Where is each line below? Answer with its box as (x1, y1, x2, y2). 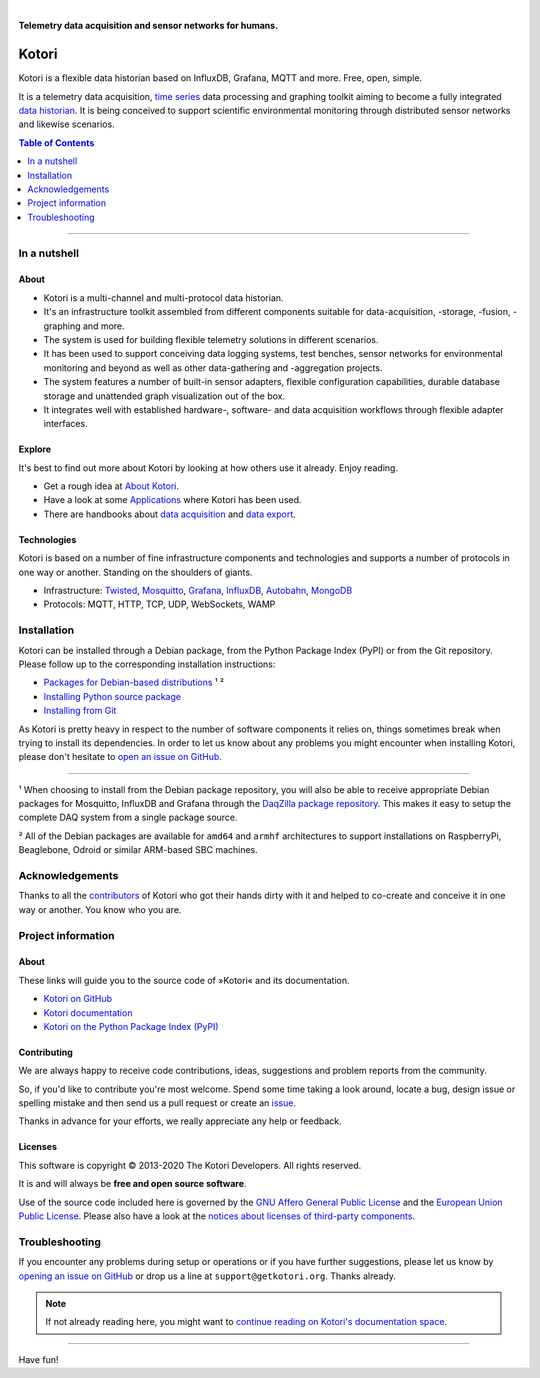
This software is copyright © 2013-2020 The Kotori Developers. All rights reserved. (18, 1159, 362, 1171)
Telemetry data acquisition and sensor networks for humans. (18, 20, 279, 32)
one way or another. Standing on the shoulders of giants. (18, 566, 253, 578)
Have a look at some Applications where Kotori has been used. (43, 494, 302, 506)
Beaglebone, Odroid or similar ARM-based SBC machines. (18, 844, 259, 856)
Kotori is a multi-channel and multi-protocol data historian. (43, 291, 284, 304)
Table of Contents (18, 136, 95, 149)
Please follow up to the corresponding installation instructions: (18, 658, 276, 670)
